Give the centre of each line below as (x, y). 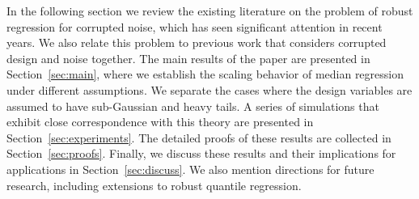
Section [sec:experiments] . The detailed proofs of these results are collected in (199, 137)
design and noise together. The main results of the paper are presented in (188, 58)
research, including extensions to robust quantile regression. (154, 185)
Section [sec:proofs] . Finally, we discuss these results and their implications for (201, 153)
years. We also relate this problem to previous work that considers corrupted (197, 42)
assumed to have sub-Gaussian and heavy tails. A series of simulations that (193, 106)
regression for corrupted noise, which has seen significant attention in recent (195, 26)
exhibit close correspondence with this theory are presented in (160, 122)
